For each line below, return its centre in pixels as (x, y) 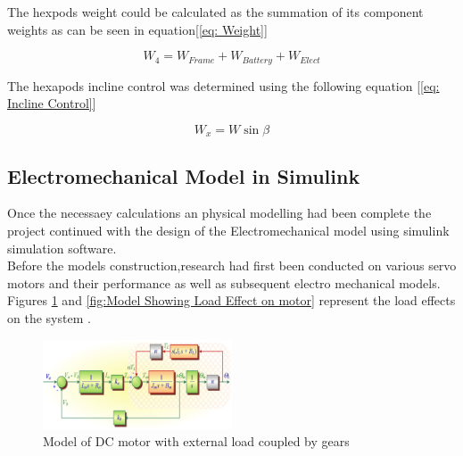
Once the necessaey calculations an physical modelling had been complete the (219, 213)
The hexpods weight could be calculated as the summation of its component (215, 12)
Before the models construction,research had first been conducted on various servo (232, 265)
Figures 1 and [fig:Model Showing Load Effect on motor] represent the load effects (231, 300)
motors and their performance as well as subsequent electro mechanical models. (224, 282)
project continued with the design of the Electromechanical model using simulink (228, 231)
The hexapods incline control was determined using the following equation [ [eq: (223, 85)
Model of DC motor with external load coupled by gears (196, 441)
